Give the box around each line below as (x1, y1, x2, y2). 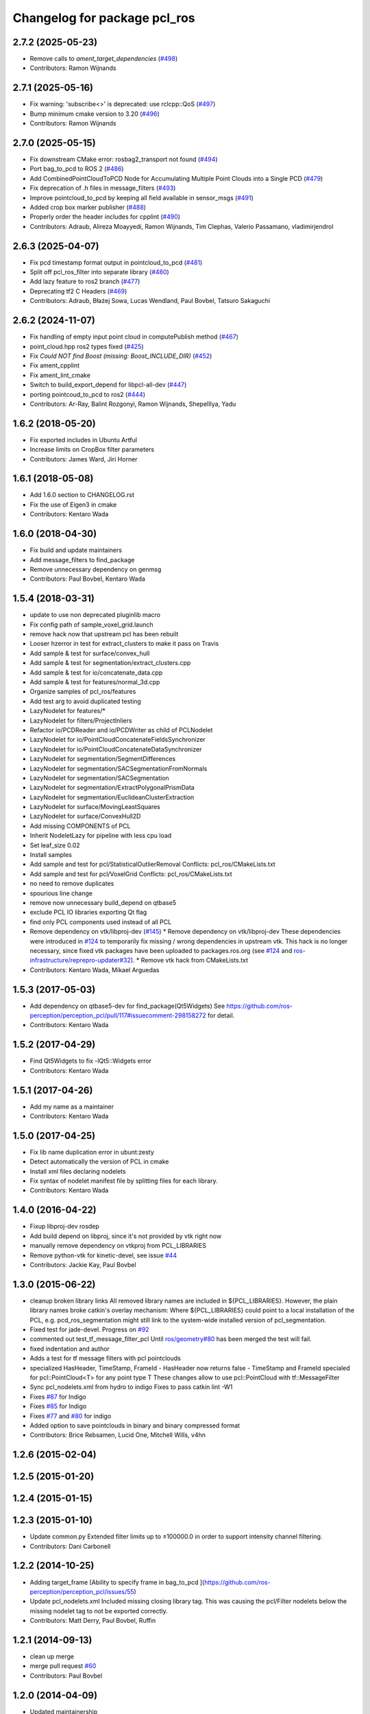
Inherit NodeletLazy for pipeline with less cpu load (29, 832, 172, 840)
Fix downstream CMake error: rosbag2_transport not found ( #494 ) (29, 155, 219, 164)
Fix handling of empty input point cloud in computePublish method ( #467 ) (29, 333, 239, 341)
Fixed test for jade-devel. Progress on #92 (29, 1325, 150, 1333)
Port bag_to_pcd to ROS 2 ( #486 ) (29, 165, 124, 173)
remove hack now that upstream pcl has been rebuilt (29, 630, 179, 638)
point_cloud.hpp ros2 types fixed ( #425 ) (29, 342, 144, 350)
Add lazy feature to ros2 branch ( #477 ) (29, 278, 140, 286)
